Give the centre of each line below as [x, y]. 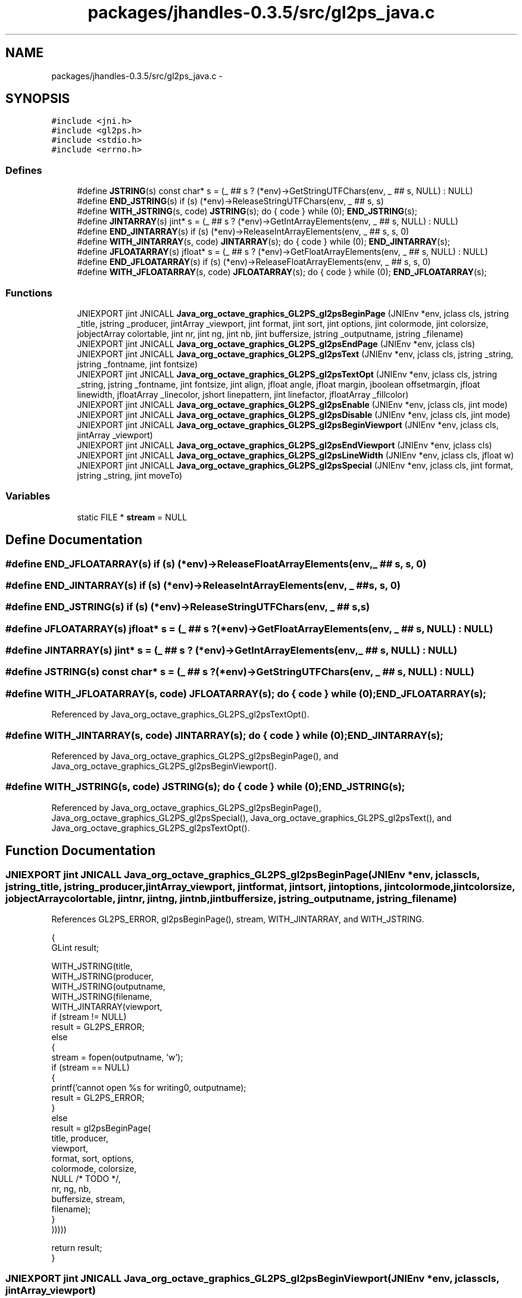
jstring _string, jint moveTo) [130, 475]
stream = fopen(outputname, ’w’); [117, 1057]
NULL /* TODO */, [86, 1178]
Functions [29, 293]
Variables [28, 496]
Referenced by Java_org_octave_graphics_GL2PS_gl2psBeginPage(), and [195, 756]
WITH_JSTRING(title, [92, 966]
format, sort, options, [93, 1158]
